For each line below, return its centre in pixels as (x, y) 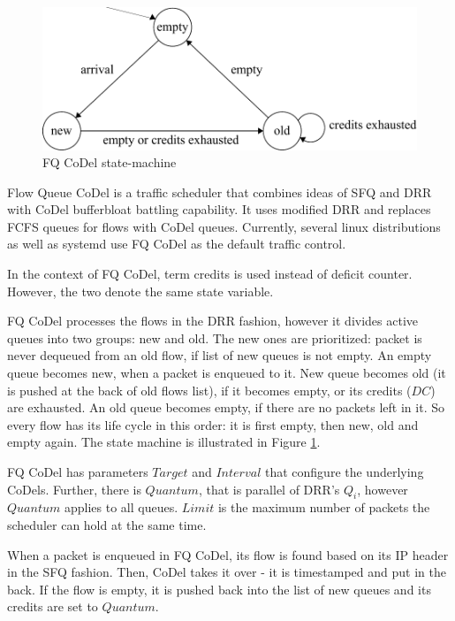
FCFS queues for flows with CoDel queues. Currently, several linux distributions (224, 226)
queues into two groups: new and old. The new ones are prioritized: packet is (215, 337)
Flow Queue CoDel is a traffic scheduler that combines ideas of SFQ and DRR (220, 192)
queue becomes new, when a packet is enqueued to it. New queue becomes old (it (227, 373)
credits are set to (53, 606)
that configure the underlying (344, 472)
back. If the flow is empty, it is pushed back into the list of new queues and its (219, 589)
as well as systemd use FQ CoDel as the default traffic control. (177, 244)
